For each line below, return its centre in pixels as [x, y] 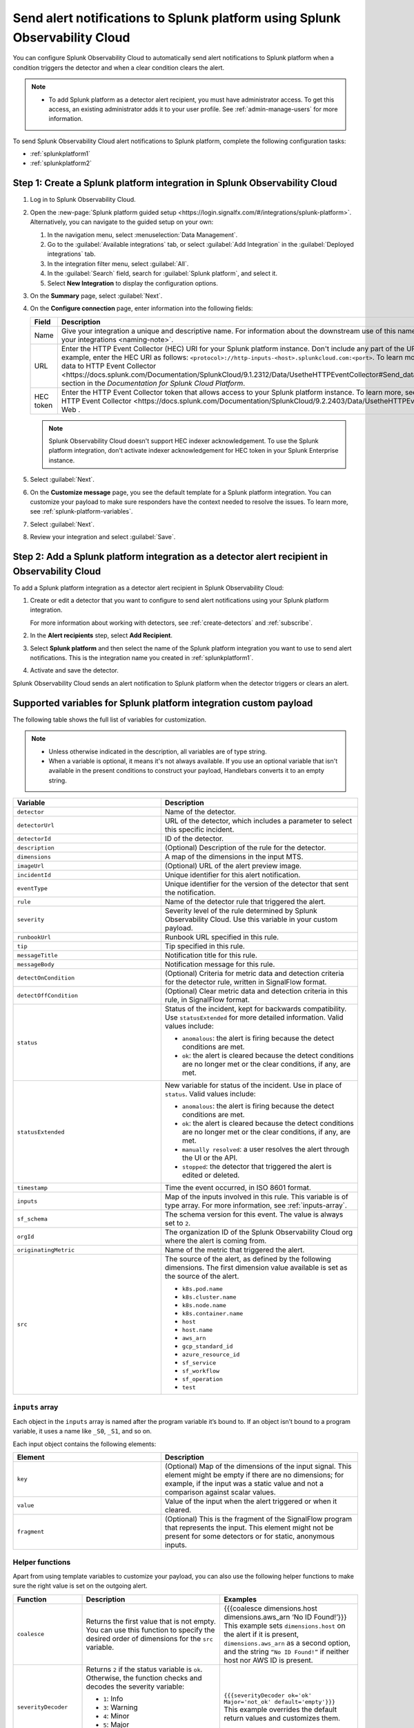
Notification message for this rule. [220, 964]
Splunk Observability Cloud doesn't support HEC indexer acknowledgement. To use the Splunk [184, 441]
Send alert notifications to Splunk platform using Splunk [177, 18]
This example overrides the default [280, 1709]
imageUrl [31, 866]
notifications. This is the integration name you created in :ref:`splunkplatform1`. [142, 658]
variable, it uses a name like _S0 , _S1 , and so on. [82, 1431]
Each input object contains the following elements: [85, 1444]
